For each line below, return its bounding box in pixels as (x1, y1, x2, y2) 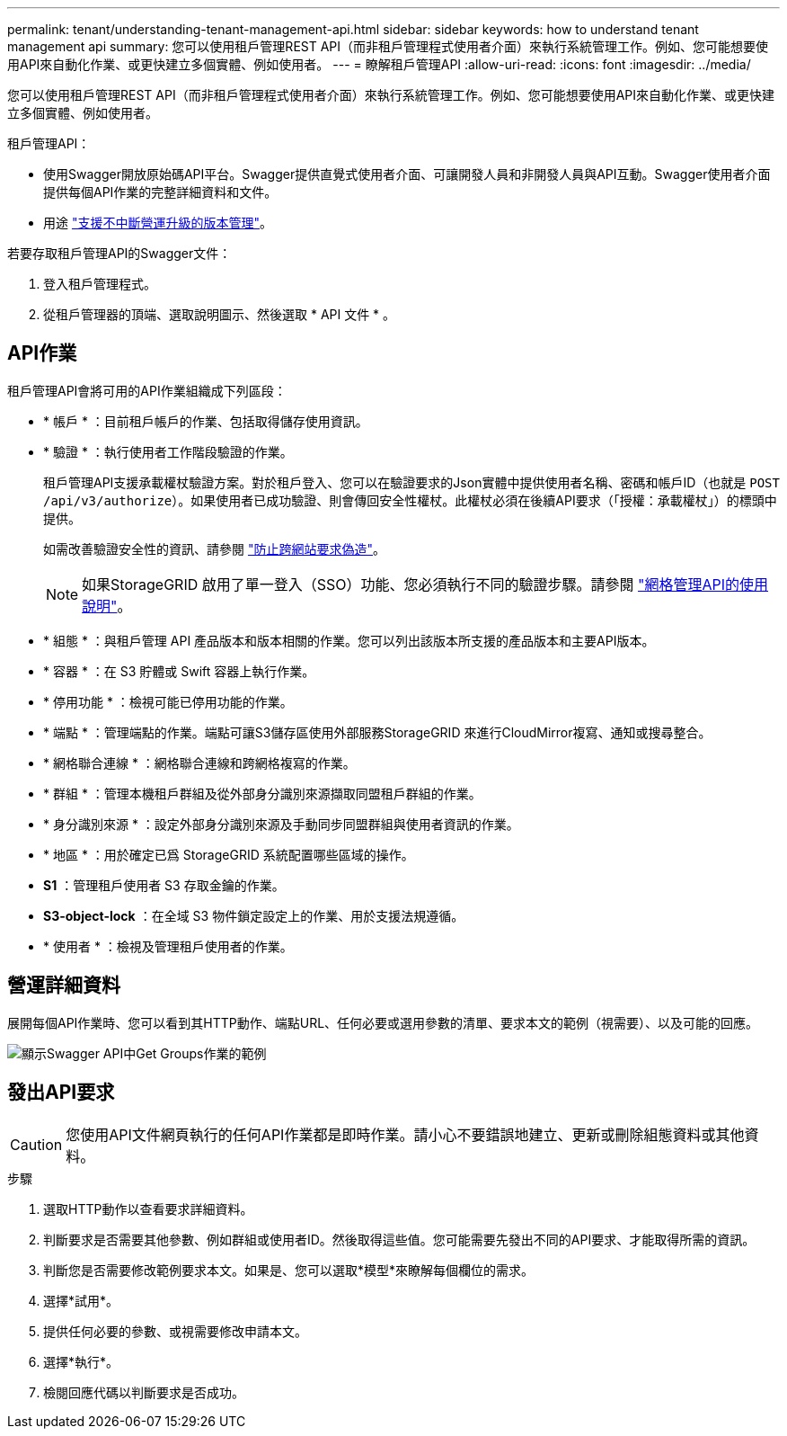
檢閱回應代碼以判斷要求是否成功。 (43, 1384, 244, 1400)
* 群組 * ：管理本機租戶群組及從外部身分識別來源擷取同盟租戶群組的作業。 (43, 785, 482, 801)
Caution (10, 1135, 63, 1154)
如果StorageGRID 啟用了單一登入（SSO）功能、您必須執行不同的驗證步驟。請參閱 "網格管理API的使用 (82, 575, 769, 593)
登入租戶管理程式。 (43, 276, 156, 291)
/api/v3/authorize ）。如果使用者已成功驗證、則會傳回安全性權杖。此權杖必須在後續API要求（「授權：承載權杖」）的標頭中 (43, 492, 777, 508)
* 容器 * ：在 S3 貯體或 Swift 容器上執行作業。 (43, 663, 315, 679)
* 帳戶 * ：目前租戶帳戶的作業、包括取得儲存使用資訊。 (43, 413, 368, 429)
